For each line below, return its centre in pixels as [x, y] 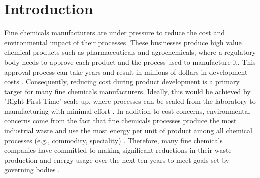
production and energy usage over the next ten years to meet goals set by [117, 160]
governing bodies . [32, 170]
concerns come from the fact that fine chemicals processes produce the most [120, 121]
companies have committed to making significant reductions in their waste [118, 150]
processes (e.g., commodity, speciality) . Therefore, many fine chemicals [113, 140]
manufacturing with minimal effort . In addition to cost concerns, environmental [127, 111]
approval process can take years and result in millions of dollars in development [126, 71]
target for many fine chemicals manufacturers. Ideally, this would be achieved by [127, 91]
